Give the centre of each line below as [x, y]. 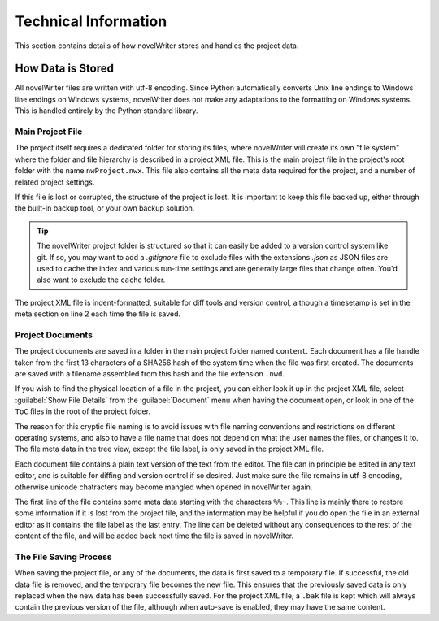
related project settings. [55, 182]
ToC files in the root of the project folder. [83, 411]
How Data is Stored [64, 69]
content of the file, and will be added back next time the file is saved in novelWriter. [154, 536]
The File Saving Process [63, 557]
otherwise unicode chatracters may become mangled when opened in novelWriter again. [164, 487]
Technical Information [91, 21]
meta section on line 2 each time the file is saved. [98, 314]
